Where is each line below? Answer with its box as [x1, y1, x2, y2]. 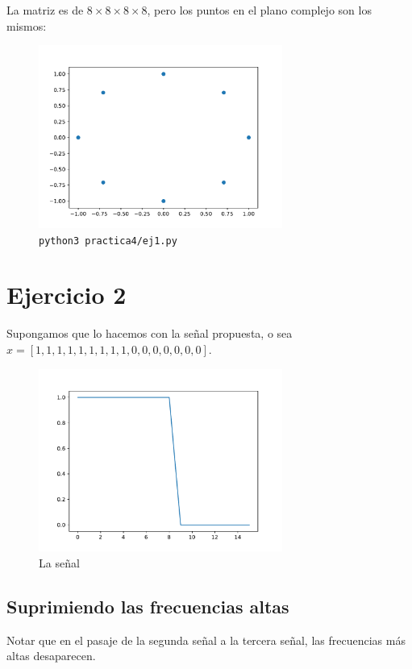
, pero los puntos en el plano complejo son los [147, 2, 372, 18]
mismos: [6, 17, 47, 34]
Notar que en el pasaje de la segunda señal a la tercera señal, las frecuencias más [6, 631, 406, 648]
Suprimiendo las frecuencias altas [6, 593, 289, 618]
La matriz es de [6, 2, 84, 18]
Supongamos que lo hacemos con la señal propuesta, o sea [6, 325, 293, 342]
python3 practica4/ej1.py [39, 235, 177, 247]
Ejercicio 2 [6, 278, 127, 311]
